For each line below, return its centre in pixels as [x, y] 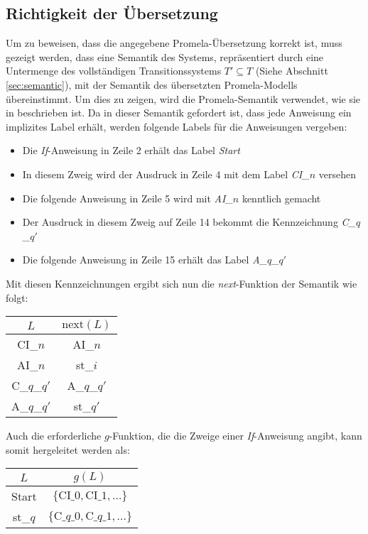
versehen [337, 174]
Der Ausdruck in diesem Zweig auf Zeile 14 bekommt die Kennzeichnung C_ [189, 222]
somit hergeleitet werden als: [68, 449]
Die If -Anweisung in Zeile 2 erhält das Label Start [131, 150]
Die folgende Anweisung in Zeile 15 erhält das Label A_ [145, 260]
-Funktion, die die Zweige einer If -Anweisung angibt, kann [236, 436]
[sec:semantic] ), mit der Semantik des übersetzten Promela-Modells [152, 84]
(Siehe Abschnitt [292, 71]
